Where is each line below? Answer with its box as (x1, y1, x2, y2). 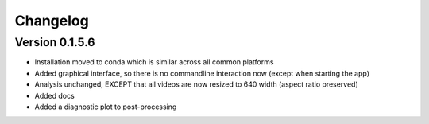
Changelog (14, 12, 89, 29)
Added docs (34, 91, 75, 100)
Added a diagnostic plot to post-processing (34, 102, 177, 111)
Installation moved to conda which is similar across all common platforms (34, 57, 274, 67)
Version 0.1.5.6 (14, 35, 95, 49)
